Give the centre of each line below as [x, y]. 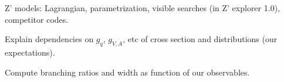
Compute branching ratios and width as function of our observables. [127, 72]
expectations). [30, 52]
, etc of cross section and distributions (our [200, 39]
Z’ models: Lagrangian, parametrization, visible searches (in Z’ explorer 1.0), [142, 8]
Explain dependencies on [49, 39]
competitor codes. [37, 19]
